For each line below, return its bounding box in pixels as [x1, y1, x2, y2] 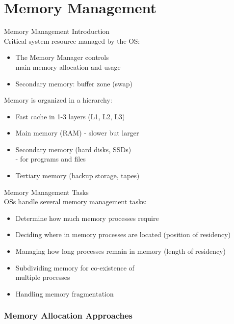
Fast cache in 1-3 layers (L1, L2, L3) [15, 111, 125, 121]
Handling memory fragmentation [15, 288, 114, 298]
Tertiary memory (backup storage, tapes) [15, 170, 140, 181]
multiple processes [15, 272, 70, 282]
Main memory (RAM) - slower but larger [15, 128, 139, 138]
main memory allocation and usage [15, 61, 121, 72]
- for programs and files [15, 154, 86, 164]
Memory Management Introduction [4, 26, 110, 36]
